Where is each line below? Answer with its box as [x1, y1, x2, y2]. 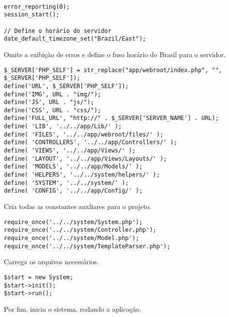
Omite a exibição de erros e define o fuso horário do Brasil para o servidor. [4, 49, 226, 59]
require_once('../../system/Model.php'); [4, 234, 139, 242]
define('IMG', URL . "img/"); [4, 91, 101, 98]
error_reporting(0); [4, 3, 70, 10]
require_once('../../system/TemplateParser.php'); [4, 242, 170, 250]
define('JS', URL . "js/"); [4, 99, 94, 106]
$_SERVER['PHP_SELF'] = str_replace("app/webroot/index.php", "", [4, 66, 223, 74]
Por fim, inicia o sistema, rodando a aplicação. [4, 303, 141, 314]
